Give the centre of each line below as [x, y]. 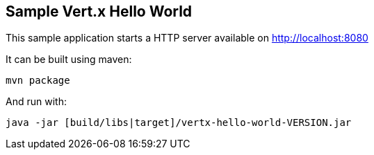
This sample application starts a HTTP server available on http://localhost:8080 [187, 38]
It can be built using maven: [69, 60]
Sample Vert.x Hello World [99, 11]
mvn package [38, 81]
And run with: [36, 102]
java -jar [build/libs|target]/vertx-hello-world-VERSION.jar [179, 123]
